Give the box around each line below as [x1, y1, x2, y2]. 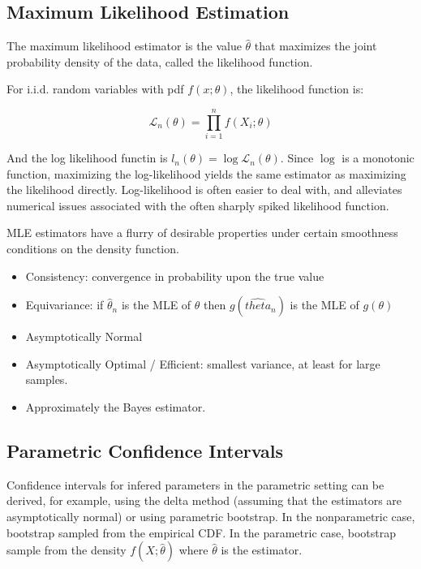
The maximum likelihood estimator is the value [6, 37, 242, 54]
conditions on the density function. [6, 240, 179, 257]
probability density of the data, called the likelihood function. [6, 53, 313, 70]
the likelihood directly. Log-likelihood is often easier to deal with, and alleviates [6, 181, 402, 198]
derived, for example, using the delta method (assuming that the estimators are [6, 492, 402, 509]
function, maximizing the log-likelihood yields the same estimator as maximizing [6, 165, 406, 182]
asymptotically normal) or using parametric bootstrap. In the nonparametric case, [6, 508, 415, 525]
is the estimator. [221, 541, 303, 558]
